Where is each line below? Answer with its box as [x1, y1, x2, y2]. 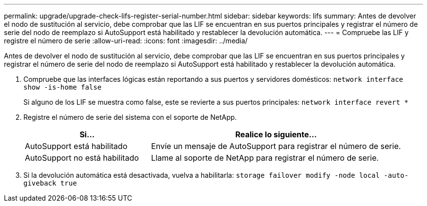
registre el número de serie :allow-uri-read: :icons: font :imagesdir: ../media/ [4, 37, 248, 45]
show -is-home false [23, 83, 102, 91]
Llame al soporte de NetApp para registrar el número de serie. [151, 153, 379, 163]
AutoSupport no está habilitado [25, 153, 139, 163]
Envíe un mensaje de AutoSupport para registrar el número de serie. [151, 141, 401, 151]
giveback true [23, 179, 77, 187]
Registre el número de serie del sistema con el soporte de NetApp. [23, 113, 237, 121]
